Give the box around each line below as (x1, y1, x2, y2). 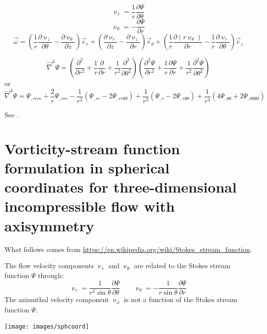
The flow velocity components (4, 260, 94, 271)
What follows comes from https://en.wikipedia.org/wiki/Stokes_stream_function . (4, 244, 252, 254)
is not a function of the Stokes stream (124, 294, 237, 305)
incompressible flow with (4, 196, 175, 216)
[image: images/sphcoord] (4, 323, 89, 331)
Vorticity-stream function (4, 138, 180, 158)
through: (38, 270, 64, 280)
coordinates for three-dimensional (4, 177, 237, 197)
